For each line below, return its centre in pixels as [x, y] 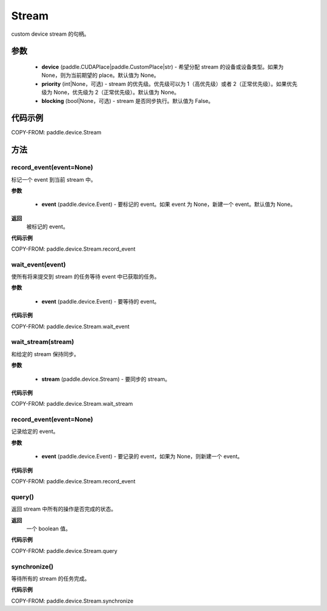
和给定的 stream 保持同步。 [45, 354]
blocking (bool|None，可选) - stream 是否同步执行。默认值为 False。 [128, 101]
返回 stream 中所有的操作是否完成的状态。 [64, 509]
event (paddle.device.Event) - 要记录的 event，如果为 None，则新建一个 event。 [142, 457]
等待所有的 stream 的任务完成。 [51, 578]
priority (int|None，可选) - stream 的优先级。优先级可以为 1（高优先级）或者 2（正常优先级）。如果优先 [170, 84]
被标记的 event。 [48, 226]
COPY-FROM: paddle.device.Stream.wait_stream [72, 404]
